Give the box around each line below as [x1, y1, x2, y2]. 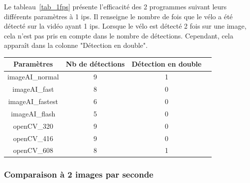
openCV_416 [13, 133, 53, 143]
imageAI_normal [7, 72, 59, 82]
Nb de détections [65, 59, 125, 69]
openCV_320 [13, 120, 53, 131]
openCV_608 [13, 145, 53, 155]
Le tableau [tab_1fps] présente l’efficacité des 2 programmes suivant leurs [4, 1, 227, 11]
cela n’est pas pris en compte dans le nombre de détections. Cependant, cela [4, 30, 233, 40]
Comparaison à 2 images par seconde [4, 168, 154, 181]
